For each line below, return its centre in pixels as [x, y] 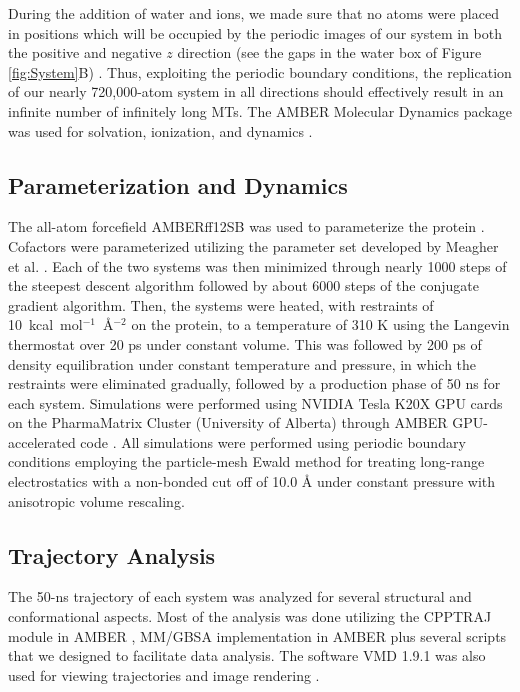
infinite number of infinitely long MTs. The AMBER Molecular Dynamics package [260, 110]
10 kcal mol [45, 324]
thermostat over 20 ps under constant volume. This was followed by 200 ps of [245, 343]
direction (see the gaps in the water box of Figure [329, 52]
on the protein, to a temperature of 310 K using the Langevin [320, 324]
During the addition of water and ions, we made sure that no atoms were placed [253, 13]
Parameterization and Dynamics [178, 184]
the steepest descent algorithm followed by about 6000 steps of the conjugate [243, 285]
